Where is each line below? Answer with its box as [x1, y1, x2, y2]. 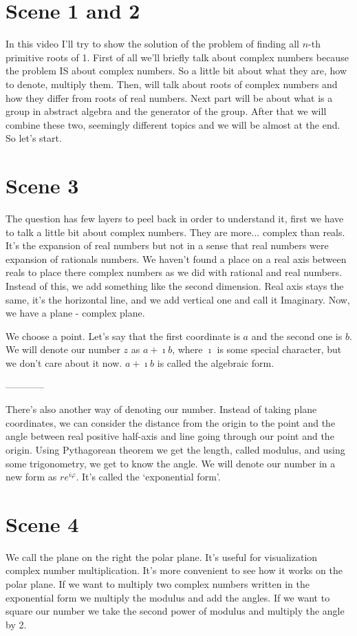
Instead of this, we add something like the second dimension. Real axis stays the [6, 278, 344, 293]
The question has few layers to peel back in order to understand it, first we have [6, 211, 344, 225]
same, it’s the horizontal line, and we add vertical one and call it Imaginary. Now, [6, 292, 350, 306]
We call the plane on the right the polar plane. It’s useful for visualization [6, 549, 318, 564]
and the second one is [251, 328, 343, 343]
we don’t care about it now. [6, 355, 122, 370]
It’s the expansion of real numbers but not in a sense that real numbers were [6, 238, 329, 253]
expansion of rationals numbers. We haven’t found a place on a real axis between [6, 251, 347, 266]
